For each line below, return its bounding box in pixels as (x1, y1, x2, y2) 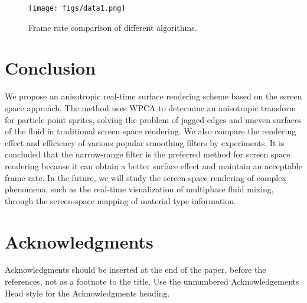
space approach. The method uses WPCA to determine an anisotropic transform (5, 101, 296, 114)
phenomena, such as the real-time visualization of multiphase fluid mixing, (5, 183, 274, 195)
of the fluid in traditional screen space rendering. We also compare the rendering (5, 125, 296, 137)
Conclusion (5, 56, 96, 80)
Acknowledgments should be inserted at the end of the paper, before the (5, 263, 266, 276)
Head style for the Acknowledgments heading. (5, 286, 170, 299)
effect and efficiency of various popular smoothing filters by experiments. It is (5, 136, 285, 149)
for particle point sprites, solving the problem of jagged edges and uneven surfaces (5, 113, 302, 125)
